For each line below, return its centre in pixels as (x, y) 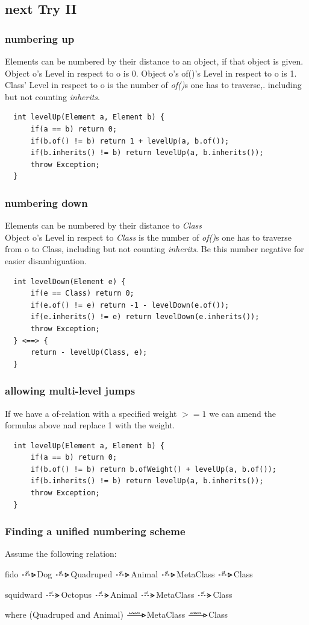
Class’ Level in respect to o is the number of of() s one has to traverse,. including (153, 85)
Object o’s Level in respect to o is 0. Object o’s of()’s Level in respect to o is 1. (151, 73)
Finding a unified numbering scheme (95, 531)
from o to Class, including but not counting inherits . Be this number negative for (154, 249)
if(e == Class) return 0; (82, 293)
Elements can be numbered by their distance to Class (104, 225)
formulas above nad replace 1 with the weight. (90, 425)
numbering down (46, 202)
